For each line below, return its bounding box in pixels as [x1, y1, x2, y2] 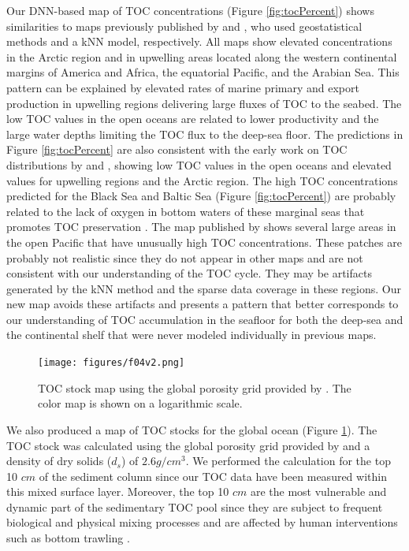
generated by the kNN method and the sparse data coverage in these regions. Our [6, 280, 401, 296]
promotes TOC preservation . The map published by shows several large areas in [6, 218, 396, 235]
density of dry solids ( [6, 452, 112, 469]
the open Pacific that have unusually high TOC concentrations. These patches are [6, 233, 402, 250]
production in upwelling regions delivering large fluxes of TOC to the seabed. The [6, 95, 402, 111]
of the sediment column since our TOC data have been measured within [39, 467, 387, 484]
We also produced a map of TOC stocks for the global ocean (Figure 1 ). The [6, 421, 377, 437]
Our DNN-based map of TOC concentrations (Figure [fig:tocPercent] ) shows [6, 2, 374, 18]
